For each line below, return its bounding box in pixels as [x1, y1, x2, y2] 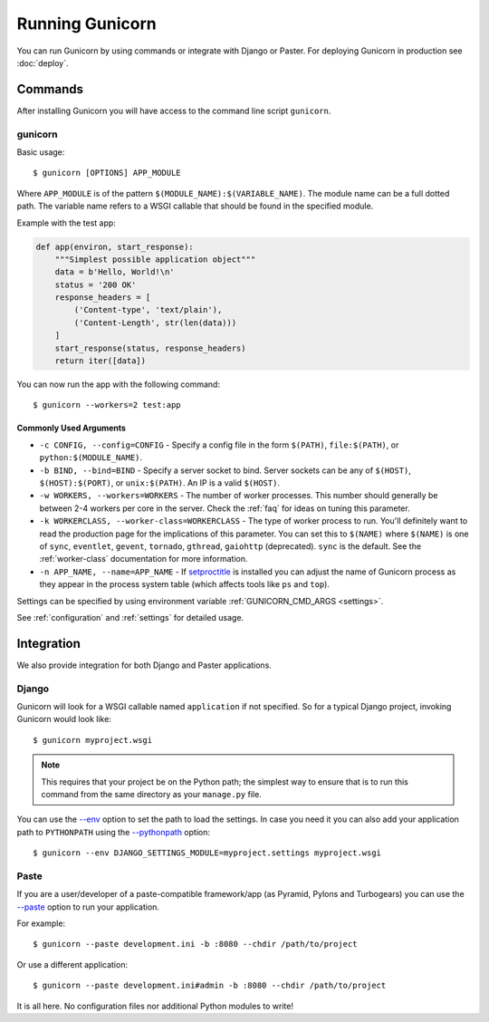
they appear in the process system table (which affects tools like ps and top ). [39, 579, 331, 590]
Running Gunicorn [16, 14, 158, 34]
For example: [16, 918, 66, 929]
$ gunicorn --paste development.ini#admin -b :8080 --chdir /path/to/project [33, 980, 387, 991]
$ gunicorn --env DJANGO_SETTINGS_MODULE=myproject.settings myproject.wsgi [33, 848, 382, 858]
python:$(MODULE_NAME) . [39, 452, 143, 463]
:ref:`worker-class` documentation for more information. [39, 554, 248, 564]
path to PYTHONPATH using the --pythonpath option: [16, 826, 210, 837]
